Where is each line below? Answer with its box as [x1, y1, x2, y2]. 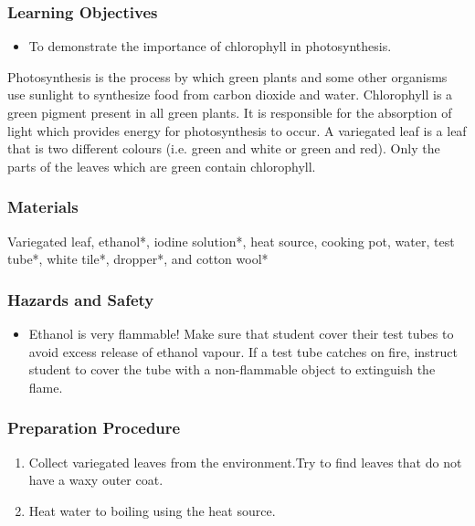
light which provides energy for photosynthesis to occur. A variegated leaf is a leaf [7, 121, 467, 140]
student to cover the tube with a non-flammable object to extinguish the [28, 360, 436, 379]
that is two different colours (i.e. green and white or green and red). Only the [7, 139, 440, 158]
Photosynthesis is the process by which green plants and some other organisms [7, 67, 448, 86]
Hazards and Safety [7, 288, 154, 310]
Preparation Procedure [7, 416, 181, 439]
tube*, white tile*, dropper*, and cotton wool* [7, 249, 269, 268]
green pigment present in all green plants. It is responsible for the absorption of [7, 103, 452, 121]
